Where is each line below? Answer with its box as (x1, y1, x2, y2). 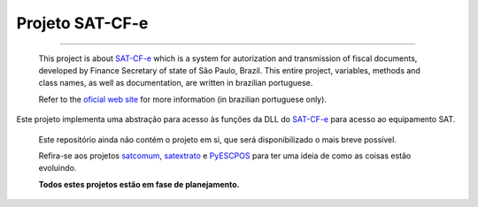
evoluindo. (38, 163, 77, 173)
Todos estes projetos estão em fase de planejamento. (38, 179, 240, 189)
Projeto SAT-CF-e (16, 13, 149, 33)
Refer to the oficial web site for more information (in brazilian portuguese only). (38, 94, 328, 104)
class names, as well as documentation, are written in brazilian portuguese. (38, 78, 313, 88)
